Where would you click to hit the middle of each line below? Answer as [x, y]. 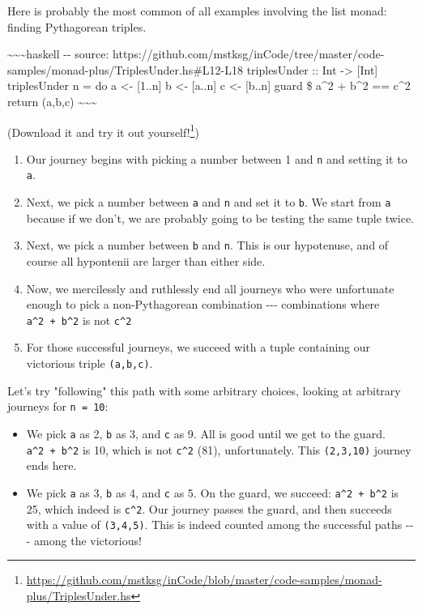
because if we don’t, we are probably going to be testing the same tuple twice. [220, 218]
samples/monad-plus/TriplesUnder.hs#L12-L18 [125, 69]
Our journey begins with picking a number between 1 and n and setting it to [217, 158]
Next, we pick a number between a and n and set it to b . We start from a [209, 202]
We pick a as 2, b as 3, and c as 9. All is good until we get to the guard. [206, 433]
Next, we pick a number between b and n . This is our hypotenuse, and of [207, 245]
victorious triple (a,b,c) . [90, 363]
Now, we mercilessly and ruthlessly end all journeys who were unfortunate [210, 288]
